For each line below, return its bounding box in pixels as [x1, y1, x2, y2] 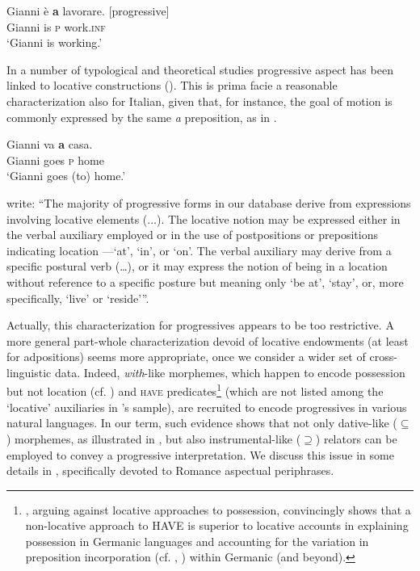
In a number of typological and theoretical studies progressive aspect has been [6, 61, 393, 78]
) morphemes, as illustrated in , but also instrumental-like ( [6, 430, 301, 447]
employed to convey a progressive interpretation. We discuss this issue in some [6, 446, 394, 463]
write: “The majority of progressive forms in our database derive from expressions [6, 194, 411, 211]
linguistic [6, 363, 52, 380]
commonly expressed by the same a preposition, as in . [6, 108, 277, 125]
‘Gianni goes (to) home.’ [6, 167, 126, 184]
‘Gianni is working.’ [6, 34, 103, 51]
